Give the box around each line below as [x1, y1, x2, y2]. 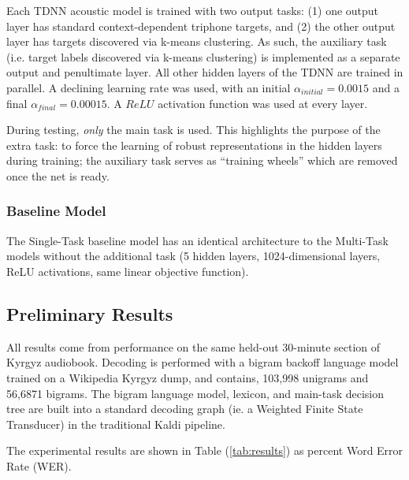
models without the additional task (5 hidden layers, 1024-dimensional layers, [6, 247, 381, 264]
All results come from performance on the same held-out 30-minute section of [6, 338, 381, 355]
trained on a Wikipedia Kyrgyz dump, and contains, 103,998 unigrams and [6, 369, 369, 385]
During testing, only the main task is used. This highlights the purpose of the [6, 121, 381, 138]
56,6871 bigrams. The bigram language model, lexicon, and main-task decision [6, 385, 385, 401]
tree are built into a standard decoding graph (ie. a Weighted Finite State [6, 400, 363, 417]
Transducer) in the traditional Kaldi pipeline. [6, 415, 225, 432]
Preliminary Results [6, 301, 173, 326]
